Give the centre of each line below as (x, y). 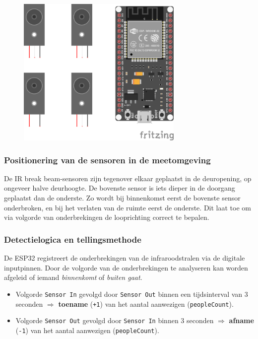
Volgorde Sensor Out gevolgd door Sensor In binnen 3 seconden (115, 320)
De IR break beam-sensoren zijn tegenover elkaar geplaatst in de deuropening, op (128, 178)
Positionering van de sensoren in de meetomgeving (107, 160)
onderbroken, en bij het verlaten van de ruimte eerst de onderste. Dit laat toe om (128, 207)
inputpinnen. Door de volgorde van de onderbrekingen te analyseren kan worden (126, 267)
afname (241, 320)
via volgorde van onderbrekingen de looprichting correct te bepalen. (107, 217)
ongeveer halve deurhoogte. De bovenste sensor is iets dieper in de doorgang (120, 188)
